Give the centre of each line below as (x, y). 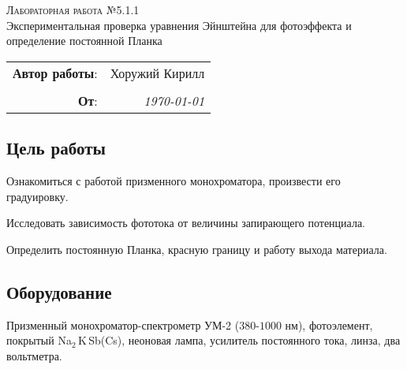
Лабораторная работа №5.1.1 (73, 9)
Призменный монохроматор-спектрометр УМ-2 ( (123, 324)
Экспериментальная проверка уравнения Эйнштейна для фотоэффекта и (179, 25)
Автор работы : (55, 73)
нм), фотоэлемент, (329, 324)
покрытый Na (39, 340)
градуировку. (37, 196)
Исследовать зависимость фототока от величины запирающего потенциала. (186, 223)
